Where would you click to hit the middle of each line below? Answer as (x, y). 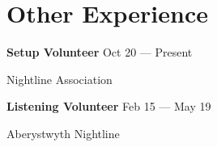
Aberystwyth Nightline (63, 133)
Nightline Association (60, 79)
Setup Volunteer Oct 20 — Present (100, 52)
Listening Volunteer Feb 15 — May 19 (109, 106)
